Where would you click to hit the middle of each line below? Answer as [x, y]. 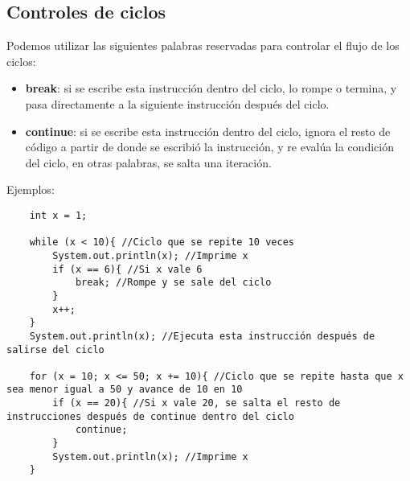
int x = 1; [58, 215]
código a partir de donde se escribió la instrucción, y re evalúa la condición [209, 147]
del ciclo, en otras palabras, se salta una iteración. [148, 162]
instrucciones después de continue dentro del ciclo [150, 416]
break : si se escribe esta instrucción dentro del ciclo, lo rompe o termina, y [211, 88]
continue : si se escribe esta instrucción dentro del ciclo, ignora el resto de [208, 131]
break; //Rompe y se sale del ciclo [173, 283]
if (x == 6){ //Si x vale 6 [127, 269]
